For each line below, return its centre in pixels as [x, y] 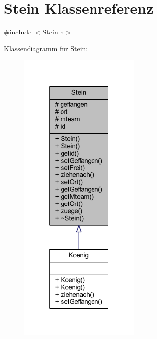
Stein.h [53, 32]
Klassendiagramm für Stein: [46, 48]
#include [18, 32]
